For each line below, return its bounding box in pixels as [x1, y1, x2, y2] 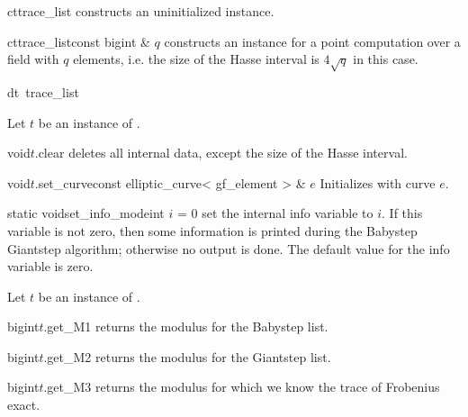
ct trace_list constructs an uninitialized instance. [7, 2, 274, 20]
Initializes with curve [319, 173, 436, 192]
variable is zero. [7, 257, 94, 276]
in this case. [353, 50, 418, 68]
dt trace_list [7, 82, 79, 101]
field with [7, 50, 59, 68]
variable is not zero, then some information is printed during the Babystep [7, 221, 418, 240]
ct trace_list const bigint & [7, 32, 150, 50]
